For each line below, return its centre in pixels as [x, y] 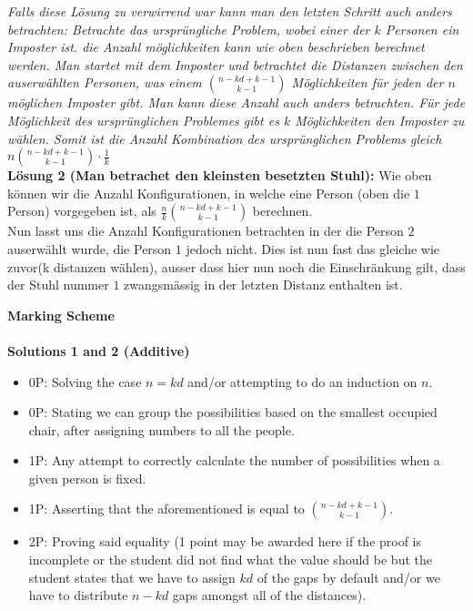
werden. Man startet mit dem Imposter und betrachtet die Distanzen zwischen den [235, 64]
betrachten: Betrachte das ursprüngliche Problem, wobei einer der [189, 29]
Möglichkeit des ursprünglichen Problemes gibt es [143, 120]
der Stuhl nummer [58, 285]
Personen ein [422, 29]
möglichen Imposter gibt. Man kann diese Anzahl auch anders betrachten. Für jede [236, 102]
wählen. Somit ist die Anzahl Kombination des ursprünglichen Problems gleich [225, 138]
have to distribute [78, 595]
